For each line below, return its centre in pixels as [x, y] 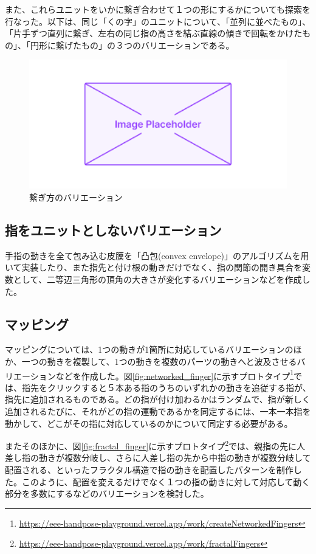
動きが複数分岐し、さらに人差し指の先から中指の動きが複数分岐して [175, 458]
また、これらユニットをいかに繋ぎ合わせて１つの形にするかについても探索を [158, 9]
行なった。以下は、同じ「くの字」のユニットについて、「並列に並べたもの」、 [158, 21]
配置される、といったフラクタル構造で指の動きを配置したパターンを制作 [149, 469]
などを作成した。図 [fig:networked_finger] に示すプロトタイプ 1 [175, 375]
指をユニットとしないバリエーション [113, 230]
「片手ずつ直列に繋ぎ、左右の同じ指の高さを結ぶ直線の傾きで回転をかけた [154, 33]
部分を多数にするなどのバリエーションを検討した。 [107, 493]
